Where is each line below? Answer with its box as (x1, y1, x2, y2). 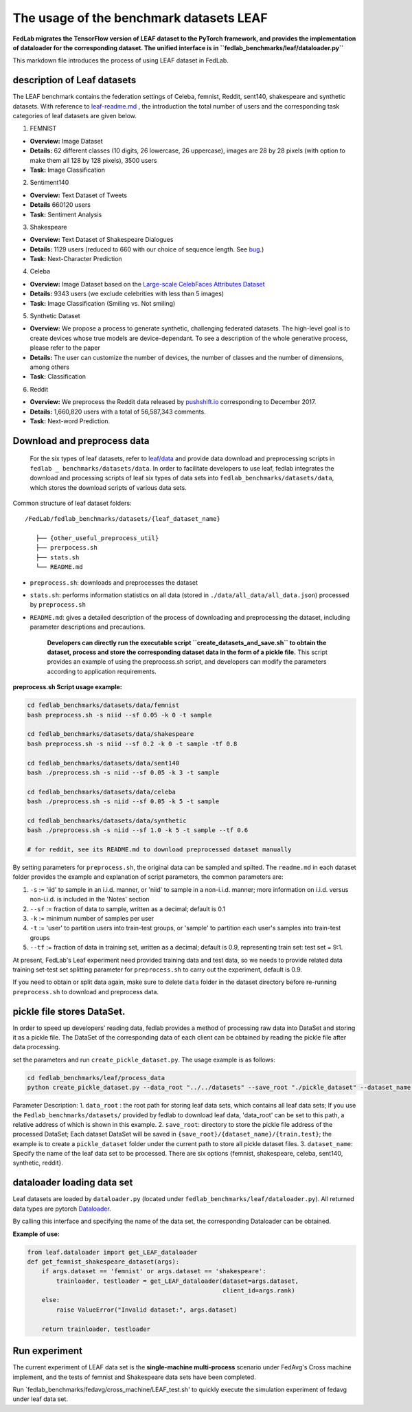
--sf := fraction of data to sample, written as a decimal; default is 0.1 (30, 904, 226, 913)
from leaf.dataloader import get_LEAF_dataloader (27, 1248, 198, 1256)
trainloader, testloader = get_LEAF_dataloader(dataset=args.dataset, (56, 1277, 299, 1285)
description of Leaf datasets (12, 74, 137, 86)
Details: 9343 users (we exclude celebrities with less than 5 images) (30, 289, 225, 298)
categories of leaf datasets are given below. (12, 112, 137, 120)
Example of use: (12, 1230, 60, 1238)
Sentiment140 (30, 179, 69, 187)
